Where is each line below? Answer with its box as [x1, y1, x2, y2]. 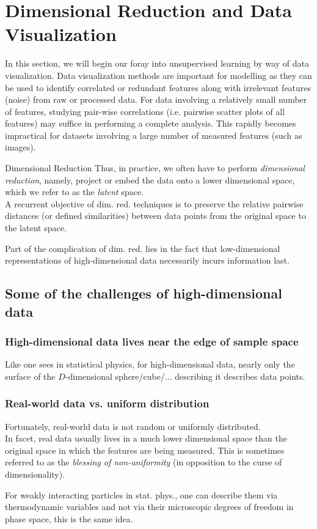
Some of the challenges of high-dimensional [5, 284, 282, 303]
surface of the [5, 369, 56, 382]
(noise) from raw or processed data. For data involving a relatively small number [5, 93, 307, 106]
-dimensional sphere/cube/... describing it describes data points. [65, 369, 305, 382]
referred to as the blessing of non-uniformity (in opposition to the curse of [5, 456, 282, 468]
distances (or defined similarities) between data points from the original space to [5, 209, 306, 222]
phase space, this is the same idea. [5, 512, 133, 525]
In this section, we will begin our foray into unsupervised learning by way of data [5, 57, 309, 70]
